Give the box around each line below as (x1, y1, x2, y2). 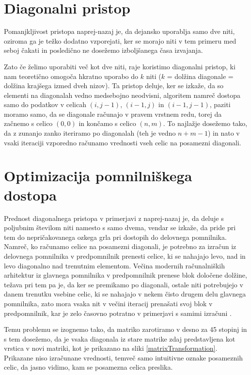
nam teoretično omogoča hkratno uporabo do (4, 71, 139, 81)
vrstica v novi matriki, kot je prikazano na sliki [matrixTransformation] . (4, 343, 218, 353)
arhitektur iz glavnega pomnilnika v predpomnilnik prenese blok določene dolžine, (4, 270, 247, 280)
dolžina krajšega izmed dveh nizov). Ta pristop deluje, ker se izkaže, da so (4, 80, 224, 91)
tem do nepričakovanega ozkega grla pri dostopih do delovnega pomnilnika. (4, 232, 227, 242)
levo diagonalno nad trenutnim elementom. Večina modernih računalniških (4, 260, 225, 270)
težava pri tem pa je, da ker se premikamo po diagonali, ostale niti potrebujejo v (4, 279, 243, 289)
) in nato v (208, 128, 240, 138)
